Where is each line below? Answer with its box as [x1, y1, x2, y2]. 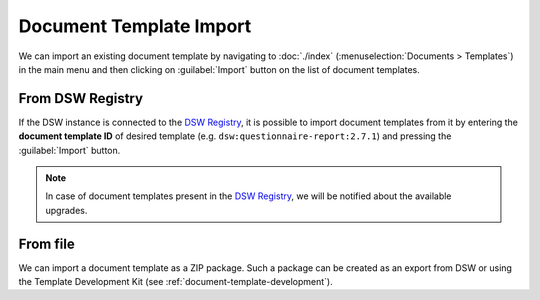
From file [18, 235, 75, 252]
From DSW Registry [18, 90, 144, 107]
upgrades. [45, 204, 88, 216]
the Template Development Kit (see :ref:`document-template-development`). [18, 276, 334, 288]
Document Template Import [18, 15, 252, 37]
